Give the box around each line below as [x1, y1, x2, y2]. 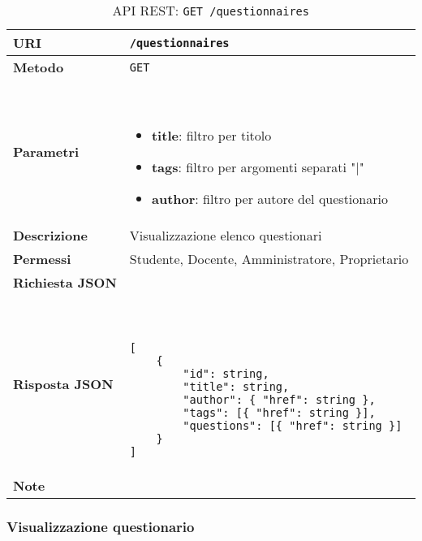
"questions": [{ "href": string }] [183, 419, 403, 432]
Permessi [13, 249, 71, 268]
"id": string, [183, 367, 269, 380]
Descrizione [13, 226, 88, 245]
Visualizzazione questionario [6, 516, 195, 536]
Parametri [13, 141, 80, 161]
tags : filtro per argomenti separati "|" [151, 158, 364, 176]
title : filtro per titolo [151, 126, 272, 145]
